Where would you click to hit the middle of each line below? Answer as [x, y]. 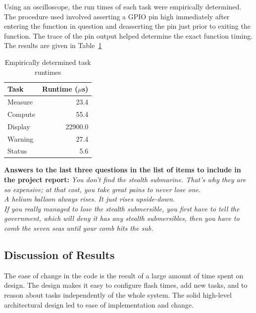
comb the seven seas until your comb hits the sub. [79, 228]
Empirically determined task [48, 62]
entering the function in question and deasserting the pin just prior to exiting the [127, 26]
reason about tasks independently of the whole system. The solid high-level [118, 295]
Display [19, 126]
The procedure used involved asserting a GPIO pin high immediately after [117, 16]
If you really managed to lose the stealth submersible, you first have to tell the [122, 208]
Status [17, 151]
